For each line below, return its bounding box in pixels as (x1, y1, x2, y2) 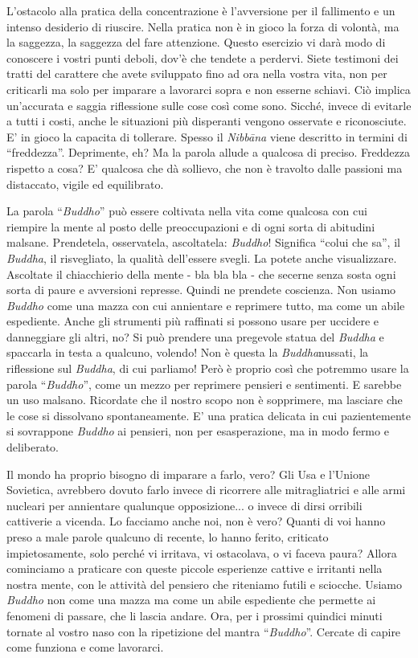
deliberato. (6, 439, 59, 456)
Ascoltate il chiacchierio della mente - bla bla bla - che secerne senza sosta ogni (6, 265, 396, 282)
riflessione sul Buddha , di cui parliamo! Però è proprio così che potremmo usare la (6, 360, 409, 377)
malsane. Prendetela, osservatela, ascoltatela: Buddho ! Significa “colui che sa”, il (6, 234, 400, 251)
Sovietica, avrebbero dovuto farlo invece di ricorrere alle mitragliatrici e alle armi (6, 481, 406, 498)
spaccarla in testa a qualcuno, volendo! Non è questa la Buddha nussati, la (6, 344, 369, 361)
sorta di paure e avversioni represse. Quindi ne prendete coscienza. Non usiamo (6, 281, 396, 298)
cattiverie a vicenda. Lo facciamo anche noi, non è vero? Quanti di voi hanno (6, 513, 386, 529)
